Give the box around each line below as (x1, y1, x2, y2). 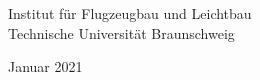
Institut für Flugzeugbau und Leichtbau (8, 3, 252, 23)
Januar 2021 (8, 56, 83, 77)
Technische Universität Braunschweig (8, 22, 235, 43)
